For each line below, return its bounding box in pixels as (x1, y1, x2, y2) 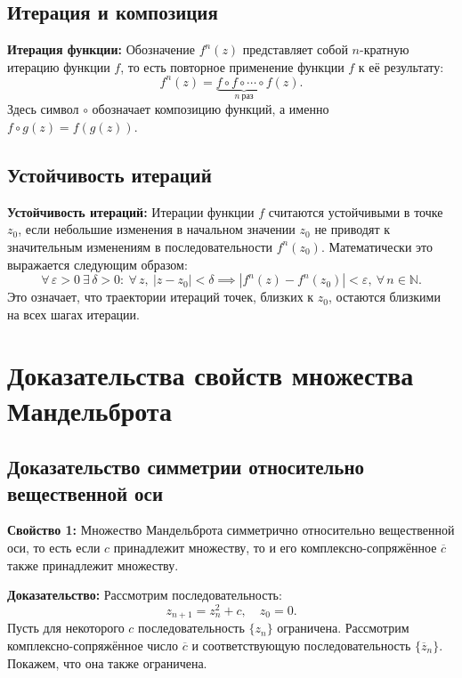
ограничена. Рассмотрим (277, 618, 409, 637)
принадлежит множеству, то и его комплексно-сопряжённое (113, 538, 437, 557)
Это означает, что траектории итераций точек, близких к (7, 287, 314, 306)
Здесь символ (7, 100, 79, 118)
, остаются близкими (328, 287, 441, 306)
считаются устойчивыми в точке (268, 202, 443, 221)
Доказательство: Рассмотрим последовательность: (7, 585, 282, 604)
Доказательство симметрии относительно (7, 453, 365, 480)
